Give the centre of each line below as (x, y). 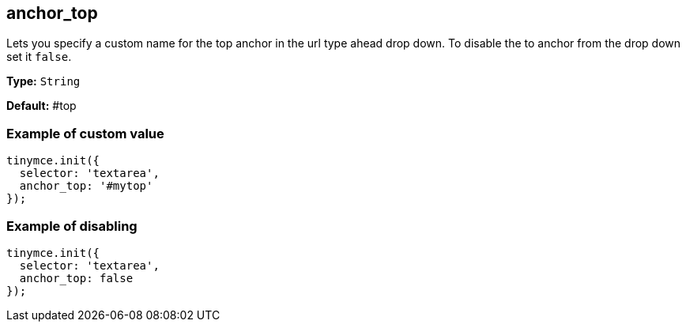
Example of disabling (72, 226)
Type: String (43, 81)
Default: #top (41, 106)
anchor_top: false (76, 278)
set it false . (39, 57)
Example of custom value (85, 133)
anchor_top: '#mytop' (86, 186)
